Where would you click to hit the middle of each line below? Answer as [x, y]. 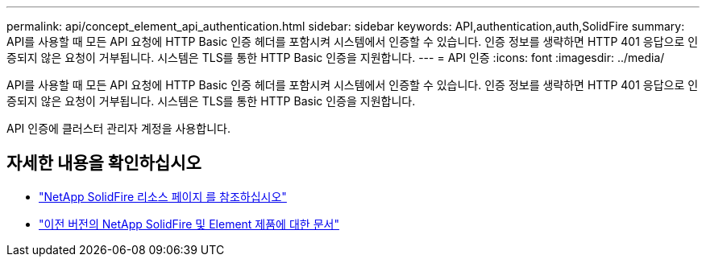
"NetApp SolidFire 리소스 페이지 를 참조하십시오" [163, 196]
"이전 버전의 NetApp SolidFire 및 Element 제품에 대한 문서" [189, 224]
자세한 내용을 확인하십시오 [104, 163]
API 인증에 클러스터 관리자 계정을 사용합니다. [118, 128]
